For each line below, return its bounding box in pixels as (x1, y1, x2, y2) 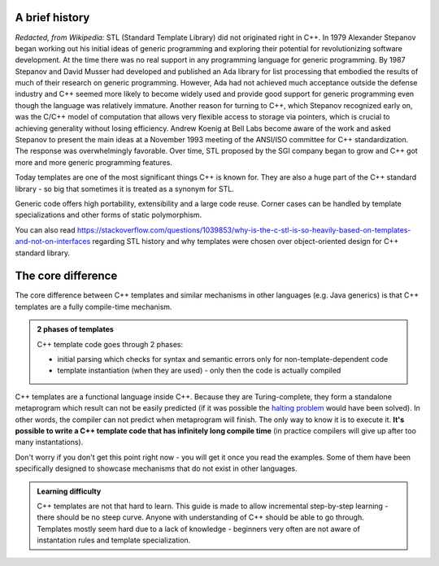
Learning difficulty (37, 486, 102, 496)
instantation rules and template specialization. (37, 535, 191, 545)
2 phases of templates (37, 324, 114, 334)
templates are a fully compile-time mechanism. (15, 302, 172, 311)
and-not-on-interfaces (15, 237, 91, 246)
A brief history (15, 11, 90, 24)
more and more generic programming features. (15, 157, 172, 167)
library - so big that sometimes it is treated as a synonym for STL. (15, 184, 235, 194)
